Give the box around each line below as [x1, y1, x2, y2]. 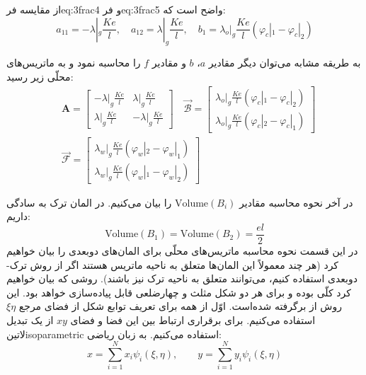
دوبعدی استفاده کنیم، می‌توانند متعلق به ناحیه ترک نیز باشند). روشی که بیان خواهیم [6, 271, 358, 286]
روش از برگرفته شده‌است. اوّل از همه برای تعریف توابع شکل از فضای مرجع [18, 299, 342, 313]
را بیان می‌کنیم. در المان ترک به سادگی [6, 195, 172, 209]
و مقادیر [151, 55, 186, 70]
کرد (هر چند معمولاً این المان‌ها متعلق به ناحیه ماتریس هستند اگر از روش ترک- [6, 257, 339, 272]
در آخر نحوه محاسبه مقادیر [239, 195, 353, 209]
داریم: [6, 209, 31, 224]
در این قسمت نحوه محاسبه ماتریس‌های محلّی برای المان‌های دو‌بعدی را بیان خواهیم [6, 243, 358, 258]
